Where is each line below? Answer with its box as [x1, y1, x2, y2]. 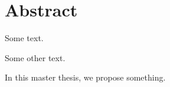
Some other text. [5, 51, 66, 63]
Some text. [5, 32, 44, 44]
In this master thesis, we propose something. [5, 71, 166, 83]
